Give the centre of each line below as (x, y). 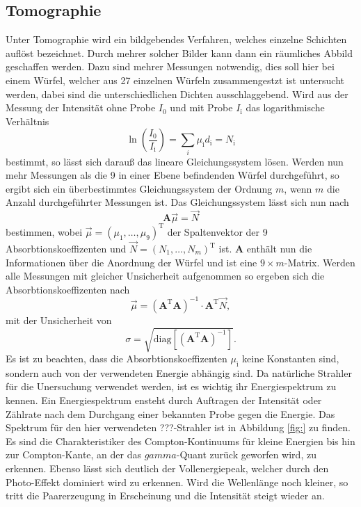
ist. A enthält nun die (265, 248)
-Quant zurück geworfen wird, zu (246, 454)
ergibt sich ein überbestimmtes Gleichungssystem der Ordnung (139, 188)
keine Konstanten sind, (291, 359)
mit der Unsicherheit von (59, 320)
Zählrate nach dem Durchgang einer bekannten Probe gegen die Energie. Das (170, 413)
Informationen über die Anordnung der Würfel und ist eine (131, 262)
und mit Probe (201, 107)
